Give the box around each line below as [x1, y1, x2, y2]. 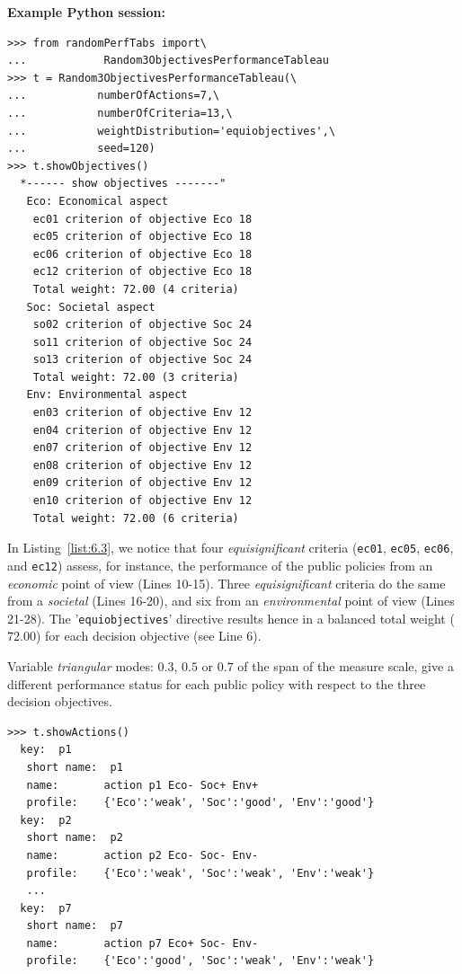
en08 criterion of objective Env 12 [32, 458, 253, 472]
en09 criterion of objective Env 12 [32, 476, 253, 490]
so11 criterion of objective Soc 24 [32, 335, 253, 349]
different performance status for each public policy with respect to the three [7, 674, 426, 693]
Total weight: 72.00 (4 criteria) [32, 282, 239, 296]
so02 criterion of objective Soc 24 [32, 318, 253, 332]
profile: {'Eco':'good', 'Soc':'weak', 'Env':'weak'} [26, 954, 375, 968]
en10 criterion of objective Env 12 [32, 494, 253, 508]
